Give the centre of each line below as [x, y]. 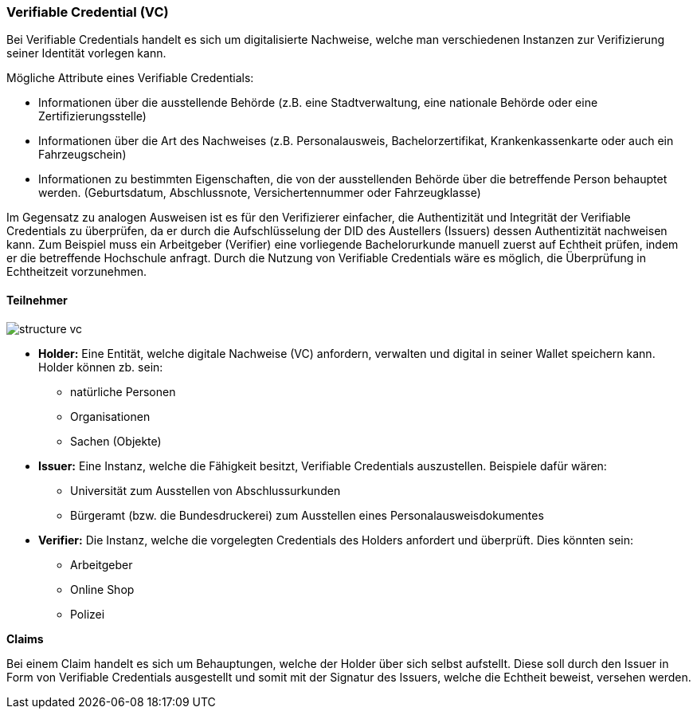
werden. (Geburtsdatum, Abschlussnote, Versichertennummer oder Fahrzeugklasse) [260, 193]
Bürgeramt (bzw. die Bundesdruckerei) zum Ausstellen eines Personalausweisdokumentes [307, 515]
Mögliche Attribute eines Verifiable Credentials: [130, 78]
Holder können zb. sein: [101, 367]
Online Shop [102, 589]
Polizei [88, 614]
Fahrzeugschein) [82, 155]
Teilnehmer [37, 300]
